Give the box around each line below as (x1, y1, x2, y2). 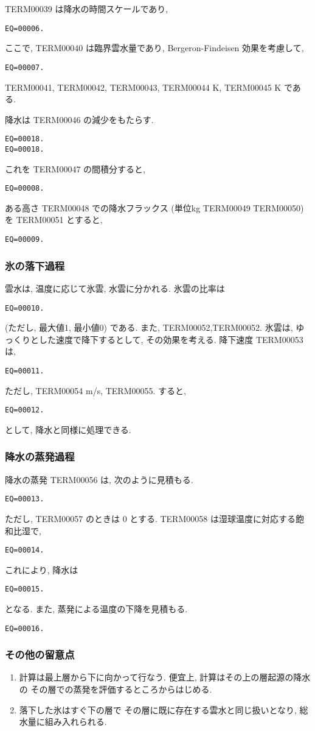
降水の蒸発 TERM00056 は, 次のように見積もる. (5, 473, 193, 486)
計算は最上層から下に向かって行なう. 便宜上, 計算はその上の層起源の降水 (19, 671, 311, 683)
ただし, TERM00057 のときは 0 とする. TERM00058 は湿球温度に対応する (5, 512, 296, 524)
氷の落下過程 (5, 258, 65, 273)
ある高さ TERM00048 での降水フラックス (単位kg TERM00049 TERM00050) (5, 201, 304, 214)
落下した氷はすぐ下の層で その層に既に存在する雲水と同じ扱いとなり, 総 (19, 703, 308, 716)
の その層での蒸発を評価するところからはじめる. (19, 683, 212, 696)
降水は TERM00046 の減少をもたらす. (5, 113, 154, 125)
